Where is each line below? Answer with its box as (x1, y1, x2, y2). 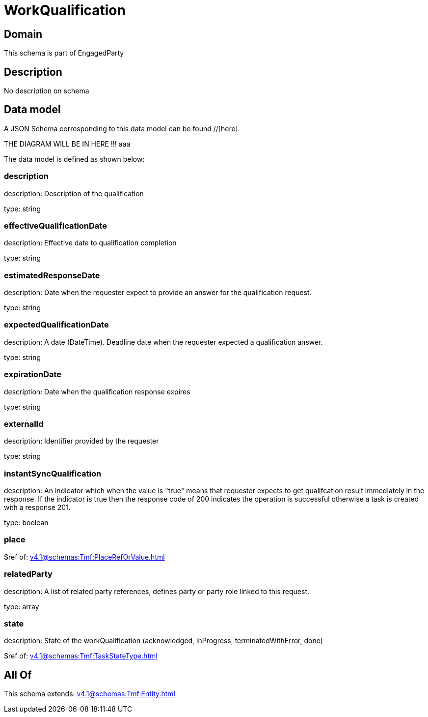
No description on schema (4, 87, 89, 95)
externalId (4, 418, 44, 429)
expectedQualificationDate (4, 320, 109, 330)
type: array (4, 602, 39, 611)
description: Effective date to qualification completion (4, 239, 177, 247)
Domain (4, 28, 43, 40)
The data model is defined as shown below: (4, 154, 145, 163)
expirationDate (4, 369, 62, 380)
